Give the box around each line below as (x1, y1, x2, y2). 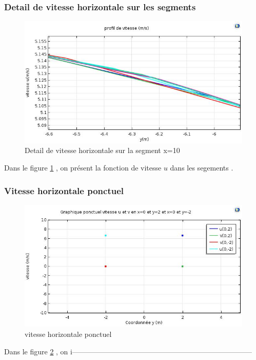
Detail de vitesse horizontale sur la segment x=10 (25, 145, 180, 156)
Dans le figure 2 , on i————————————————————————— (4, 346, 252, 356)
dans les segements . (170, 162, 233, 173)
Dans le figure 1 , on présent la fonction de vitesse (4, 162, 162, 173)
